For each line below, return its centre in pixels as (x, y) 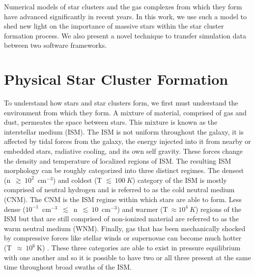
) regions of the (218, 209)
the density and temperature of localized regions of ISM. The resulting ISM (118, 160)
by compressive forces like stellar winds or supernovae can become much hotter (123, 238)
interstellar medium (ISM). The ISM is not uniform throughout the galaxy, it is (124, 131)
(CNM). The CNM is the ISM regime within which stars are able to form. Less (123, 199)
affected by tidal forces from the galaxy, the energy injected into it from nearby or (127, 141)
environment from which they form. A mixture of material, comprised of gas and (125, 112)
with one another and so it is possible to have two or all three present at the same (127, 257)
